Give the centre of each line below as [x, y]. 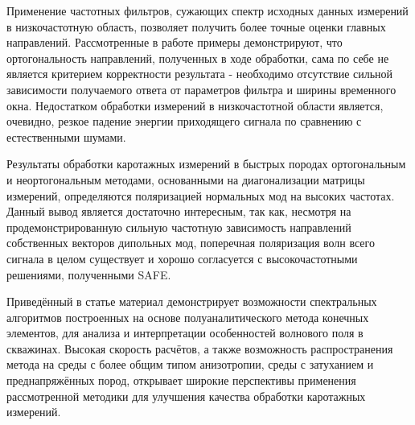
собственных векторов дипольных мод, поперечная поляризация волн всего [191, 243]
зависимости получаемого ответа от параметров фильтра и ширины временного [201, 89]
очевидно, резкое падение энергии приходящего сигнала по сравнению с [184, 121]
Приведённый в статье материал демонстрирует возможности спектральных [192, 301]
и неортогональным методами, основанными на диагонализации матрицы [186, 179]
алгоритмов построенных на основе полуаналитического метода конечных [188, 317]
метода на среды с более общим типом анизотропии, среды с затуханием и [190, 364]
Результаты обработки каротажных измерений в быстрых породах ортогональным [206, 164]
